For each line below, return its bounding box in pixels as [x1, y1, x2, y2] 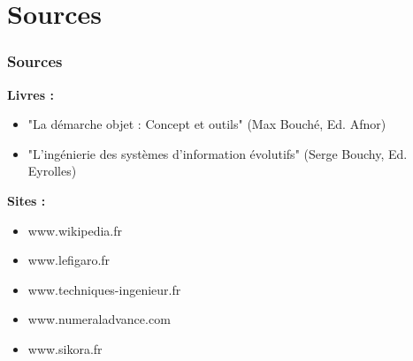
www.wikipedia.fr [27, 221, 123, 239]
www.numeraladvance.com [27, 310, 171, 328]
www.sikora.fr [27, 339, 103, 357]
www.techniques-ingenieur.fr [27, 280, 181, 298]
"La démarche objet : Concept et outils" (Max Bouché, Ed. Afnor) [27, 115, 386, 133]
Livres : [7, 85, 54, 103]
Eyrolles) [27, 162, 77, 180]
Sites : [7, 191, 46, 209]
